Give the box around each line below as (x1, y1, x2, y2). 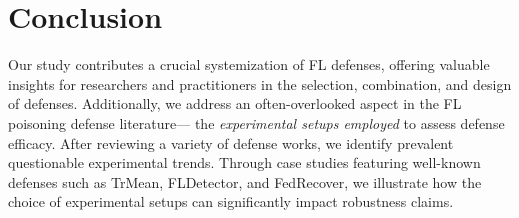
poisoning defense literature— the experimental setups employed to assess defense (8, 112, 505, 133)
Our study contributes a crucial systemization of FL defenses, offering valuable (8, 54, 490, 75)
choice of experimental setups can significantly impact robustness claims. (8, 191, 454, 212)
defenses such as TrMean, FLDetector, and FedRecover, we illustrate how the (8, 171, 482, 192)
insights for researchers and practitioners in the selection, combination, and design (8, 73, 512, 94)
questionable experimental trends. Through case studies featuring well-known (8, 152, 481, 173)
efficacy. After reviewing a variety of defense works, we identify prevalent (8, 132, 454, 153)
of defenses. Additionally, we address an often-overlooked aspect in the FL (8, 93, 462, 114)
